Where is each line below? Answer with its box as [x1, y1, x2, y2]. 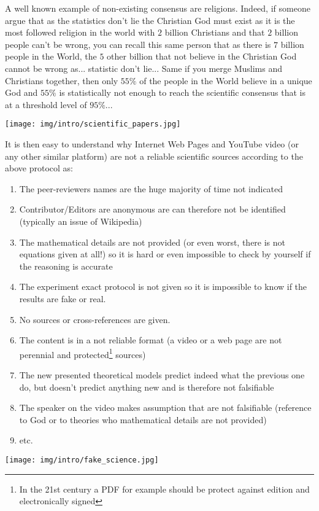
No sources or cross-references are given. [19, 313, 171, 326]
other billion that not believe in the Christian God [107, 50, 297, 63]
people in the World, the [5, 50, 97, 63]
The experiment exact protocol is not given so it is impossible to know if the [19, 280, 307, 293]
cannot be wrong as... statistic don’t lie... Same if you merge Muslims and [5, 61, 282, 74]
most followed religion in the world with [5, 26, 155, 39]
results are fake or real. [19, 292, 106, 305]
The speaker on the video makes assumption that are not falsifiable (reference [19, 401, 312, 414]
